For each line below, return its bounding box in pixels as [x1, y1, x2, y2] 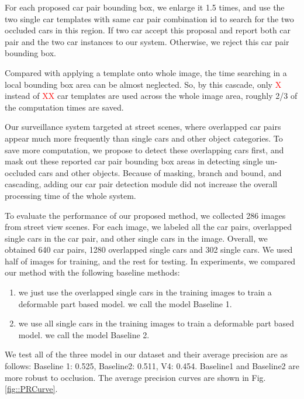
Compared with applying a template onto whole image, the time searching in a [5, 66, 287, 78]
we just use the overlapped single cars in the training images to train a [18, 286, 272, 298]
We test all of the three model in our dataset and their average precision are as [5, 348, 288, 360]
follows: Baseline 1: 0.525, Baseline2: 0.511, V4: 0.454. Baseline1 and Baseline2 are [5, 360, 299, 372]
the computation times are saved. [5, 101, 124, 113]
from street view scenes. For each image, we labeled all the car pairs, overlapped [5, 221, 292, 233]
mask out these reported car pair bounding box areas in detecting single [5, 155, 263, 167]
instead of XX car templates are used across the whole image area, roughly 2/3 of [5, 90, 298, 102]
